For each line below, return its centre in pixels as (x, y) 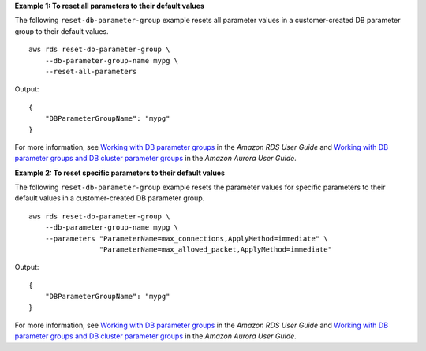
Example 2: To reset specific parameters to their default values (120, 173)
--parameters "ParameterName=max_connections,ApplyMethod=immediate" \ (186, 238)
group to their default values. (62, 31)
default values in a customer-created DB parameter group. (110, 198)
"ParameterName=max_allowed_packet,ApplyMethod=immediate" (216, 250)
